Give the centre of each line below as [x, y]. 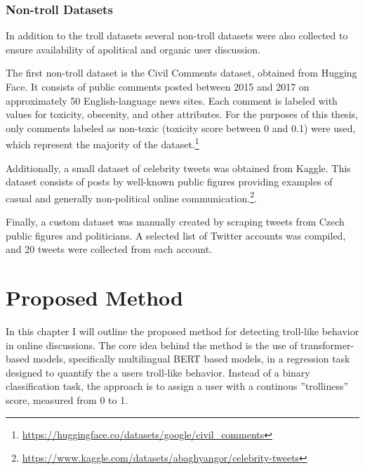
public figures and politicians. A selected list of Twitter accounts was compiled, [176, 235]
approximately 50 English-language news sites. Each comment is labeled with [172, 100]
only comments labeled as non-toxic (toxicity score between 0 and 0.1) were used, [181, 128]
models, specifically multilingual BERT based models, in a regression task [191, 359]
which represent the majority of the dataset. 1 [102, 143]
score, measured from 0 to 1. [67, 399]
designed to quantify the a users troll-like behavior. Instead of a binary [158, 372]
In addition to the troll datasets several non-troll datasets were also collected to [177, 35]
